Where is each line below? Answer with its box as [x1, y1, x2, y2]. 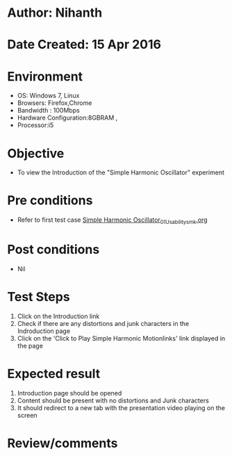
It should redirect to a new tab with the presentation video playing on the [17, 403, 226, 412]
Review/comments [7, 435, 118, 451]
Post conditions [7, 242, 100, 258]
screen [17, 411, 38, 419]
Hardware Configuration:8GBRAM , [17, 113, 118, 122]
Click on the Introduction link [17, 311, 100, 320]
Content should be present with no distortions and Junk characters [17, 396, 210, 405]
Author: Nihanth [7, 5, 103, 21]
